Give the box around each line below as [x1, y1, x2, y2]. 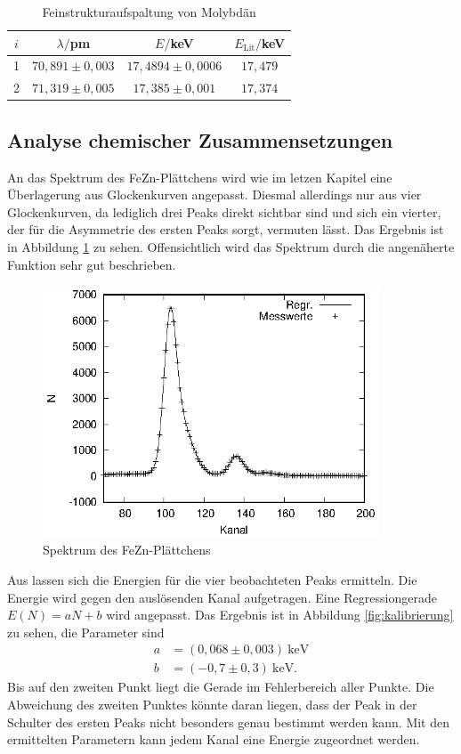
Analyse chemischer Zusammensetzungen [7, 126, 393, 153]
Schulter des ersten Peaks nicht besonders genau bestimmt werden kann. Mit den [7, 712, 450, 731]
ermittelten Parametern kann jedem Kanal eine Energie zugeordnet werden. [7, 730, 420, 749]
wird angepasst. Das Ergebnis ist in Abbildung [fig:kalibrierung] [106, 605, 454, 624]
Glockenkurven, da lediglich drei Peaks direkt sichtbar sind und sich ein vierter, [7, 202, 441, 221]
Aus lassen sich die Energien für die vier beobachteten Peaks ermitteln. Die [7, 570, 417, 588]
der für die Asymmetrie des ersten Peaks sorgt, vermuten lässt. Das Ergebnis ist [7, 220, 444, 239]
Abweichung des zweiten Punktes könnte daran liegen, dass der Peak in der [7, 695, 417, 713]
